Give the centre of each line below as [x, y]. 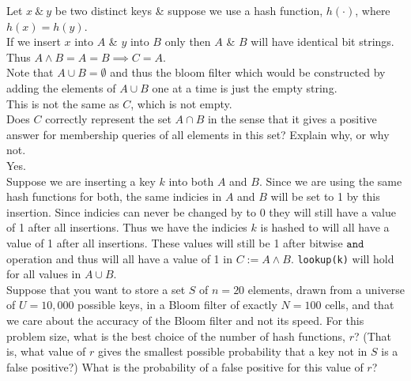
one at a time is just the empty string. [245, 87]
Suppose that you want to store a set [96, 289]
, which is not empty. [181, 103]
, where [373, 10]
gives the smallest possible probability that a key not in [233, 351]
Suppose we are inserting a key [81, 181]
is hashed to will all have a [325, 227]
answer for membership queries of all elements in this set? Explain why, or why [198, 134]
